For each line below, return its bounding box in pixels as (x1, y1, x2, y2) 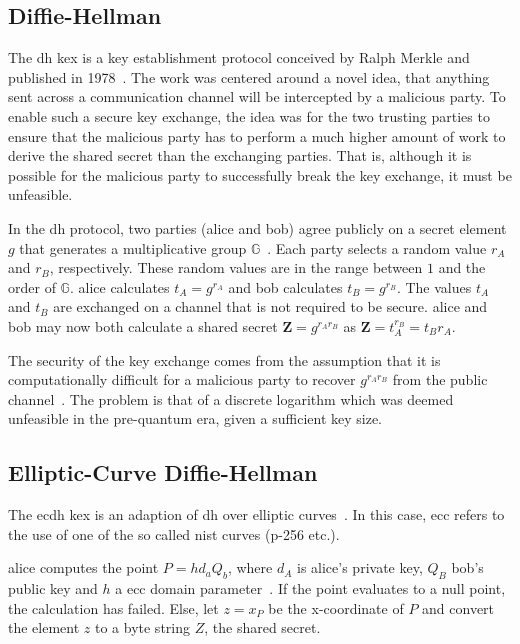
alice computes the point (8, 557, 159, 578)
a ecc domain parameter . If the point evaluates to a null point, (115, 578, 506, 599)
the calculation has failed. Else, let (8, 597, 219, 618)
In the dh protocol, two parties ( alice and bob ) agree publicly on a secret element (8, 217, 507, 238)
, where (227, 557, 273, 578)
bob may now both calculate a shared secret (8, 315, 278, 336)
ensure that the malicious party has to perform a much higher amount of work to (8, 125, 506, 146)
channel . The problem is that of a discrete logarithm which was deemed (8, 388, 454, 409)
